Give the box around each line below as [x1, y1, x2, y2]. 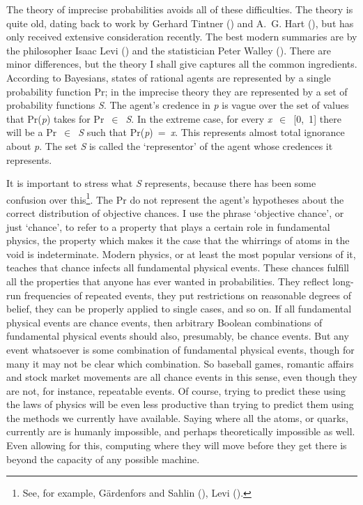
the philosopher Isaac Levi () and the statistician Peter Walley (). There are [6, 43, 331, 57]
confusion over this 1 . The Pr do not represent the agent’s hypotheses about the [6, 190, 344, 206]
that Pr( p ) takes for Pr [6, 111, 105, 126]
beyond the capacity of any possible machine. [6, 451, 200, 466]
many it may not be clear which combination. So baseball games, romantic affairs [6, 356, 354, 370]
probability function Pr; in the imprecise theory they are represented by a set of [6, 84, 348, 98]
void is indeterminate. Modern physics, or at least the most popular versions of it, [6, 246, 356, 261]
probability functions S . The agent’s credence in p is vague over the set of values [6, 98, 349, 112]
